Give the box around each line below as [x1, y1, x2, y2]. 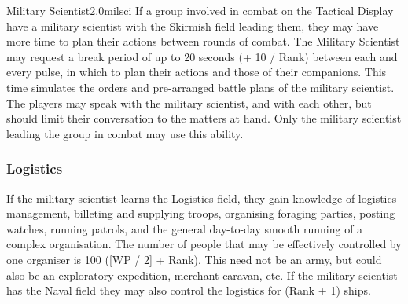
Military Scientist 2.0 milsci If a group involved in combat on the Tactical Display [6, 2, 394, 18]
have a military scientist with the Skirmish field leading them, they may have [6, 17, 379, 34]
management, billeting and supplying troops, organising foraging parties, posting [6, 205, 395, 222]
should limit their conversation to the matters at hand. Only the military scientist [6, 110, 402, 126]
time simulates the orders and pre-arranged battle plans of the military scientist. [6, 79, 395, 95]
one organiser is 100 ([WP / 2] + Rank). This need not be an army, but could [6, 251, 382, 267]
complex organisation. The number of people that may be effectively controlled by [6, 236, 402, 252]
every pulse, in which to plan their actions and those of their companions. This [6, 64, 387, 80]
